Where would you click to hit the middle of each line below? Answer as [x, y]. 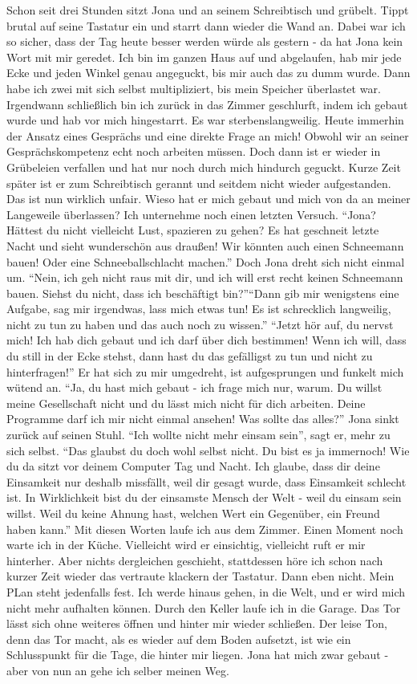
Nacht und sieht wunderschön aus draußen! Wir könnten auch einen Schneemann [205, 245]
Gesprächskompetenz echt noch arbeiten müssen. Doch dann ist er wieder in [194, 151]
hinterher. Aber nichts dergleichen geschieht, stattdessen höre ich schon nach [195, 560]
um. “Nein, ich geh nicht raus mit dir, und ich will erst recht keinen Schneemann [205, 277]
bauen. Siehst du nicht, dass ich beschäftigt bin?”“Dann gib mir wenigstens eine [203, 293]
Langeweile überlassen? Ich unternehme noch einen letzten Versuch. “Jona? [191, 214]
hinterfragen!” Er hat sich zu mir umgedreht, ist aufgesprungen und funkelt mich [205, 371]
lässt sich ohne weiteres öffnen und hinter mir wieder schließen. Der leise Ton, [197, 623]
